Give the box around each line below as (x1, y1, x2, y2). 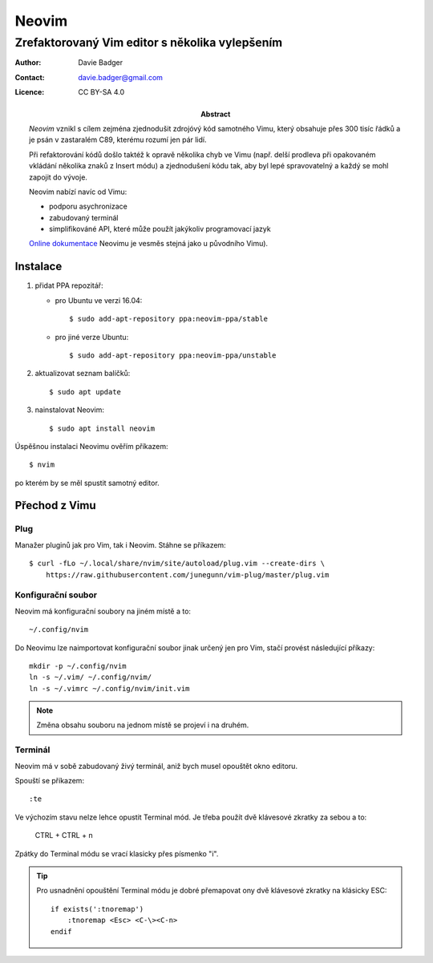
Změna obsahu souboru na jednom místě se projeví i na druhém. (36, 720, 249, 730)
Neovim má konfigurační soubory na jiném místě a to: (14, 606, 192, 616)
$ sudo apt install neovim (49, 423, 156, 433)
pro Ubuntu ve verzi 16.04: (55, 295, 143, 305)
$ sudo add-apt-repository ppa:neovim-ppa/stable (69, 314, 269, 324)
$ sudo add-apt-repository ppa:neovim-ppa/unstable (69, 350, 277, 360)
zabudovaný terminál (49, 212, 119, 222)
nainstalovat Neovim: (34, 405, 104, 415)
